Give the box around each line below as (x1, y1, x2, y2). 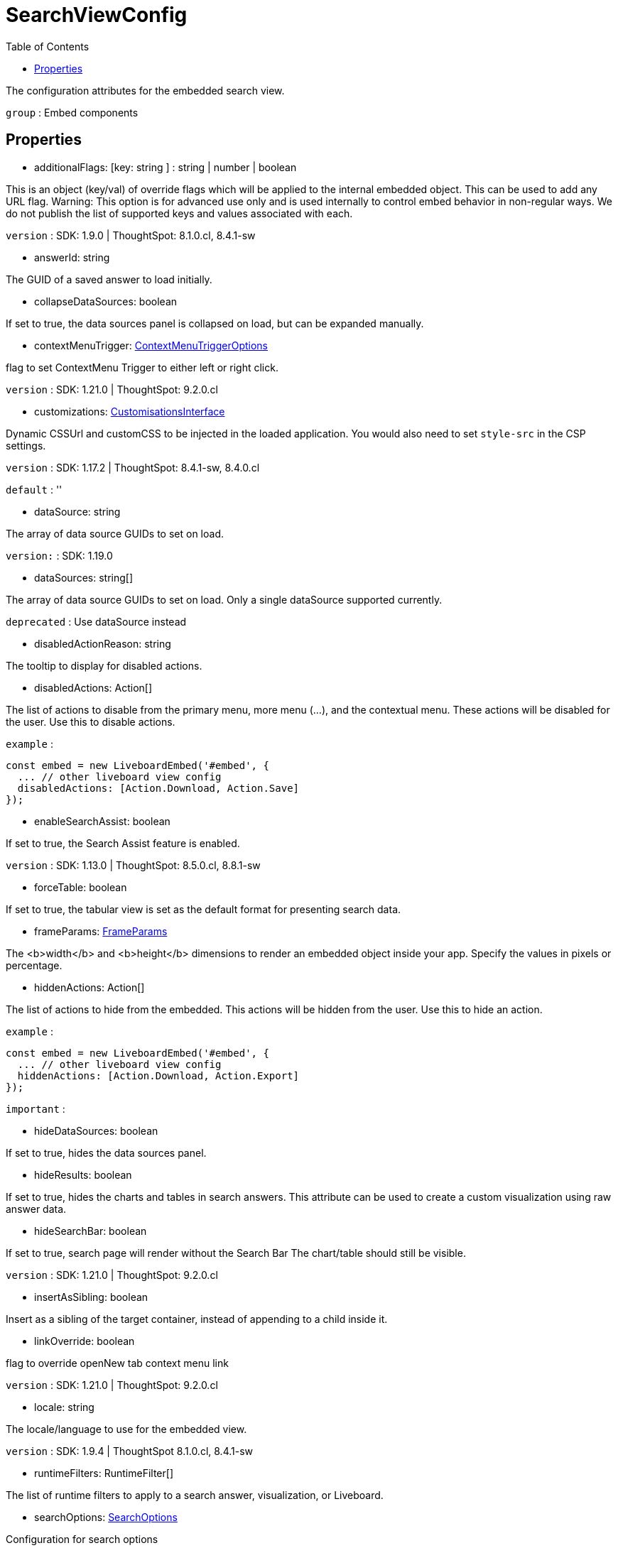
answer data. (6, 1202, 67, 1215)
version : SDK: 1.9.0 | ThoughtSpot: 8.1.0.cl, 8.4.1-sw (6, 229, 256, 241)
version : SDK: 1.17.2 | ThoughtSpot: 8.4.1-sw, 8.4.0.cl (6, 461, 260, 474)
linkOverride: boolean (34, 1334, 135, 1347)
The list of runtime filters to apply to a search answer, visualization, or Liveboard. (6, 1488, 384, 1501)
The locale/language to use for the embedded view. (6, 1422, 247, 1435)
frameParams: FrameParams (34, 925, 168, 937)
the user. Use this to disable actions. (6, 715, 175, 728)
